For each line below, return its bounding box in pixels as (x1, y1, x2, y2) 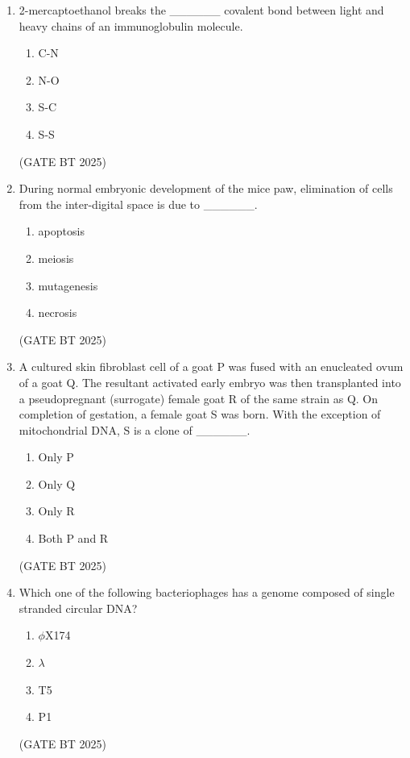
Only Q (38, 475, 76, 492)
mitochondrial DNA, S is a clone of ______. (19, 421, 251, 438)
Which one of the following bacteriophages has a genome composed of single (19, 584, 395, 601)
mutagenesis (38, 277, 98, 294)
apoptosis (38, 223, 85, 239)
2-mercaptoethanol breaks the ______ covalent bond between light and (19, 2, 384, 18)
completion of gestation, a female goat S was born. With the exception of (19, 406, 381, 423)
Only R (38, 502, 75, 519)
